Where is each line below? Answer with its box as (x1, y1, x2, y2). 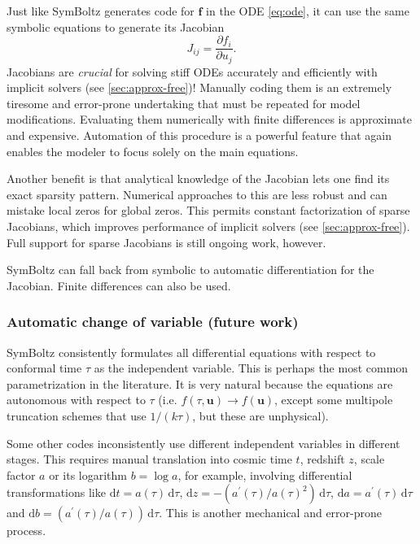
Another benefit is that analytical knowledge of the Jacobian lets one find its (7, 170, 390, 187)
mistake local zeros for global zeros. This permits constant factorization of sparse (7, 202, 410, 219)
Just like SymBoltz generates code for (7, 2, 195, 19)
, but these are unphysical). (192, 407, 329, 424)
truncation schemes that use (7, 407, 147, 424)
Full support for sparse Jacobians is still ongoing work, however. (7, 233, 326, 250)
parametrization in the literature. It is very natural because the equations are (7, 375, 393, 392)
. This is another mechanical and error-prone (159, 504, 382, 521)
